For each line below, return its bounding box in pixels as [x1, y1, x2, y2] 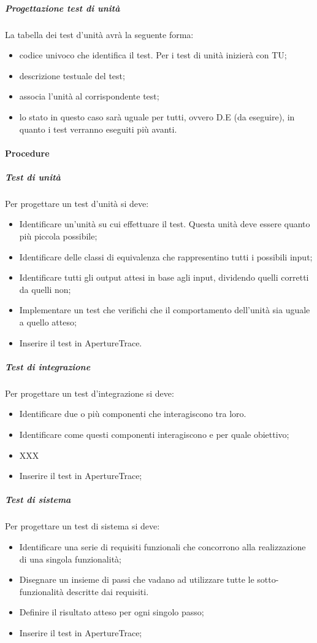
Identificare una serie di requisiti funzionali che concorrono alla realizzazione [19, 540, 306, 553]
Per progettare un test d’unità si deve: [5, 197, 149, 209]
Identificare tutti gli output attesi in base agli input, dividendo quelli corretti [19, 271, 309, 284]
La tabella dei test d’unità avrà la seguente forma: [5, 28, 194, 41]
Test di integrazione [5, 360, 91, 373]
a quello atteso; [19, 316, 77, 329]
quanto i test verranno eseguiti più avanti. [19, 122, 177, 135]
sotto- [257, 573, 279, 586]
